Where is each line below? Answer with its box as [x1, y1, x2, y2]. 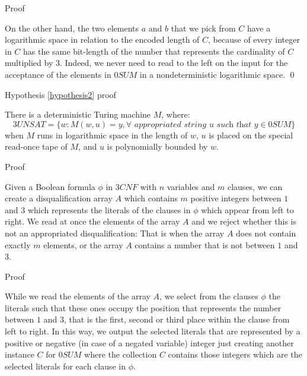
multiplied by [5, 56, 53, 69]
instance [5, 348, 34, 361]
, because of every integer [208, 33, 300, 46]
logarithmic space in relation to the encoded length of [5, 33, 200, 46]
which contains [124, 192, 178, 204]
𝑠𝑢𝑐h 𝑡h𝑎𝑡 [216, 120, 251, 129]
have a [247, 21, 271, 34]
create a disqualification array [5, 192, 113, 204]
